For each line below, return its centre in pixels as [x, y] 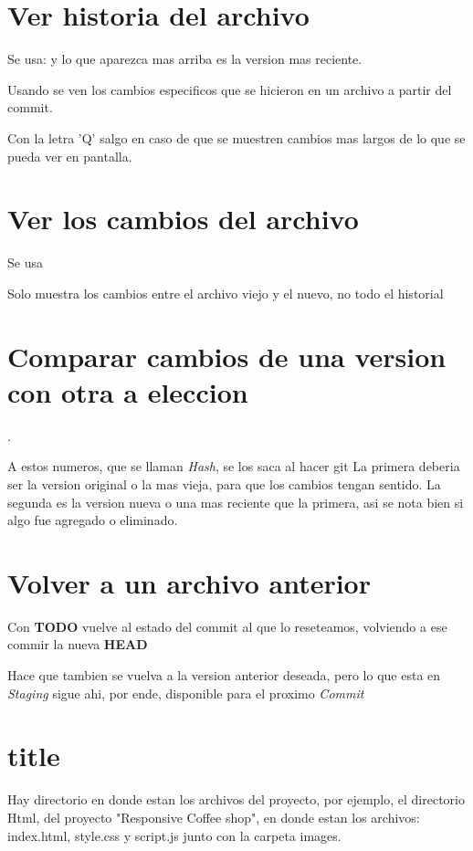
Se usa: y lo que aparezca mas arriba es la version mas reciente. [185, 59]
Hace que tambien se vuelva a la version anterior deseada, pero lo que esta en [224, 675]
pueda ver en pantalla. [70, 156]
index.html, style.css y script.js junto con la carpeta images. [174, 835]
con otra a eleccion [128, 391]
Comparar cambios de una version [227, 356]
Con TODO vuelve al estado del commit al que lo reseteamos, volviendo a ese [227, 626]
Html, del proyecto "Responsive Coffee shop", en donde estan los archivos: [214, 817]
